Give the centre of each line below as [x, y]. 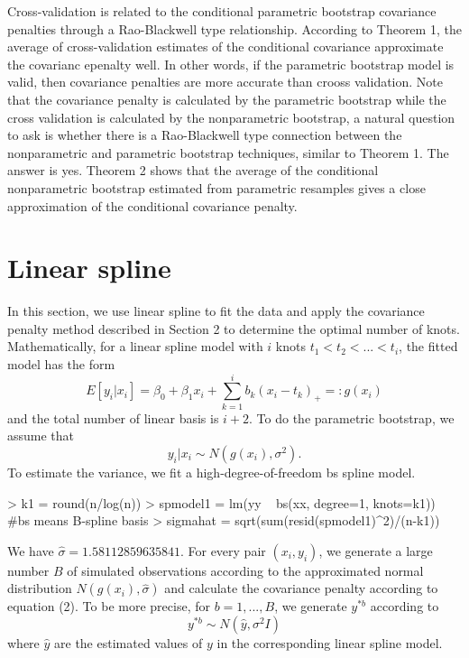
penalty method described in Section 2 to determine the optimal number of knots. [234, 328]
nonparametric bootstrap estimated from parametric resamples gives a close [216, 187]
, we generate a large [376, 550]
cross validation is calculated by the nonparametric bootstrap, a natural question [231, 117]
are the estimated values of [129, 642]
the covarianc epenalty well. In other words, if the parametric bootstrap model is [231, 64]
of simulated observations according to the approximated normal [245, 570]
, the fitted [428, 346]
